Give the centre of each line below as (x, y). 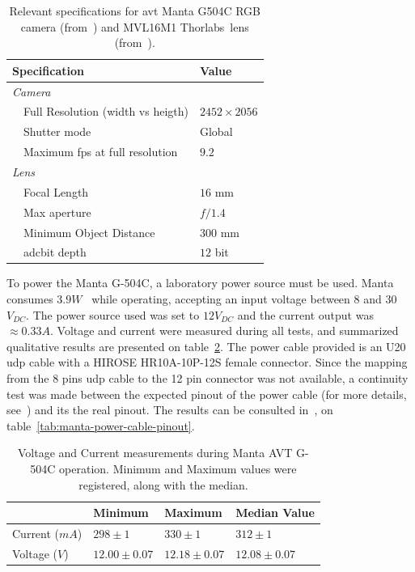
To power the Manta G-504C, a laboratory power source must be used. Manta (200, 283)
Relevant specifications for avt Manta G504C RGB (135, 11)
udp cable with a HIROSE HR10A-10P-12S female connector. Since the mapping (207, 362)
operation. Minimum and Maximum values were (178, 468)
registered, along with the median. (163, 484)
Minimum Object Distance (89, 232)
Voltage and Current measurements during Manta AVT (155, 453)
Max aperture (57, 212)
